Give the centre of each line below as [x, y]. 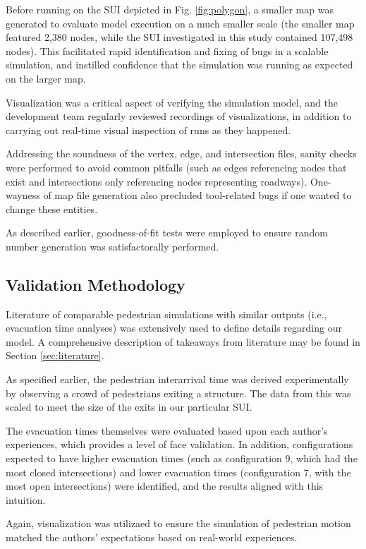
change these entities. [52, 209]
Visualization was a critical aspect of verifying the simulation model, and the [172, 102]
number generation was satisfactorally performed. [112, 246]
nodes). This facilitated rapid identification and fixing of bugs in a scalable [167, 50]
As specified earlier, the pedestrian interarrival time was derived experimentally [177, 379]
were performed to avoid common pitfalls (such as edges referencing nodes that [176, 167]
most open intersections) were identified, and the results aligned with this [165, 486]
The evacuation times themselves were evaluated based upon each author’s [167, 430]
